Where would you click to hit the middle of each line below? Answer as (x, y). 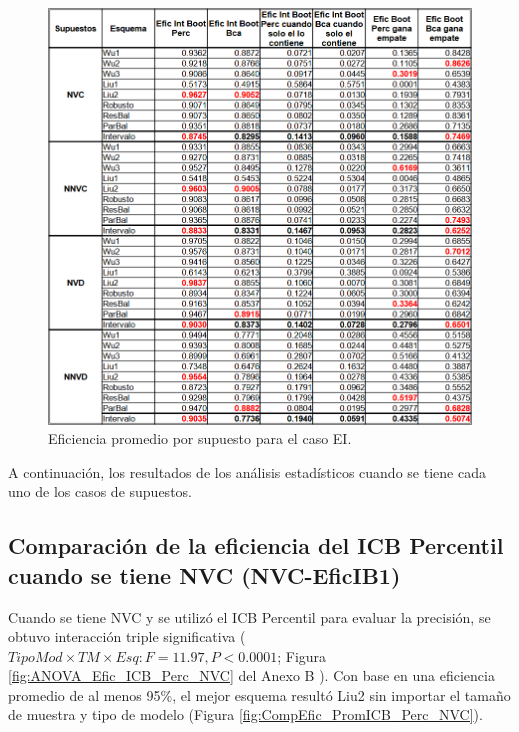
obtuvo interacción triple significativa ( (127, 636)
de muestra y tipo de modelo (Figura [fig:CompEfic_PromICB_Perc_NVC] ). (245, 714)
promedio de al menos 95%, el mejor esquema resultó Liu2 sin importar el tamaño (259, 694)
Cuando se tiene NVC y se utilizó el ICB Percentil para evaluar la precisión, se (249, 616)
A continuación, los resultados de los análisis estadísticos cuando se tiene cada (247, 471)
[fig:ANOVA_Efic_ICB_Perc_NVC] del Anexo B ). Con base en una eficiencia (251, 675)
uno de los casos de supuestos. (100, 491)
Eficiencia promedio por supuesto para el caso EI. (200, 438)
